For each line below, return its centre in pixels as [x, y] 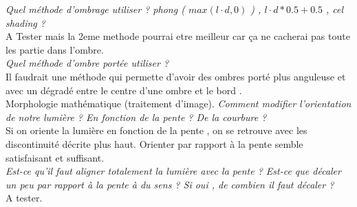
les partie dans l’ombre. [55, 49]
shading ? [25, 22]
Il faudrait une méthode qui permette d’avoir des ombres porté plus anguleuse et [176, 76]
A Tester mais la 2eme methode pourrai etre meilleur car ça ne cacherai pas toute [178, 36]
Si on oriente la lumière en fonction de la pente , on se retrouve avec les [156, 130]
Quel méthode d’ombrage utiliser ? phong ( [95, 9]
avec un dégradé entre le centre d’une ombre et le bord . [124, 90]
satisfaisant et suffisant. [55, 157]
